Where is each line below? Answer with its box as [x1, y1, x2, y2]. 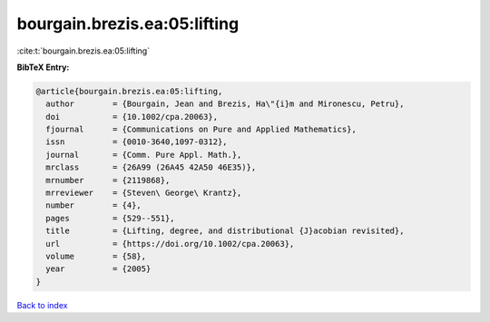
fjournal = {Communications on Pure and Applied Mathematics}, [45, 124, 358, 135]
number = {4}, [45, 200, 142, 210]
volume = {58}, [45, 251, 147, 261]
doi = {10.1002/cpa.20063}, [45, 112, 218, 122]
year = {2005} [45, 264, 152, 274]
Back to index [16, 299, 68, 310]
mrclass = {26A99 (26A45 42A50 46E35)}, [45, 162, 257, 172]
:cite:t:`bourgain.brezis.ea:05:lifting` [16, 45, 150, 56]
